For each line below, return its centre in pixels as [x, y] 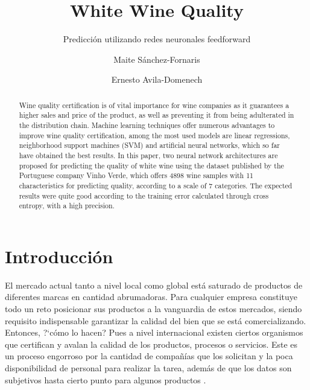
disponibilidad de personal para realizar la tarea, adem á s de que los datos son [148, 368]
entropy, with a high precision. [67, 206]
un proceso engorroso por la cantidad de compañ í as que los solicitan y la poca [149, 356]
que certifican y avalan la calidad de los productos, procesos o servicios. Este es [151, 344]
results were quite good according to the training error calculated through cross [144, 195]
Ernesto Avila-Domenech [157, 79]
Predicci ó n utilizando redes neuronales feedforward [157, 39]
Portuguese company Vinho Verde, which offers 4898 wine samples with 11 [136, 175]
